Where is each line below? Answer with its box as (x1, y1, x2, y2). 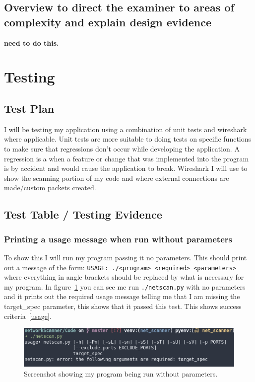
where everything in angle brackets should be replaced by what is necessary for (4, 272, 244, 282)
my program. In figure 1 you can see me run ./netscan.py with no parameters (4, 281, 246, 292)
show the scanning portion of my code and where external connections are (4, 172, 229, 183)
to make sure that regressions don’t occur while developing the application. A (4, 143, 240, 153)
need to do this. (4, 37, 59, 48)
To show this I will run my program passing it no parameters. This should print (4, 252, 247, 262)
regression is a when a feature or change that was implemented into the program (4, 153, 249, 163)
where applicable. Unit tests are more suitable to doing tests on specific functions (4, 134, 252, 144)
